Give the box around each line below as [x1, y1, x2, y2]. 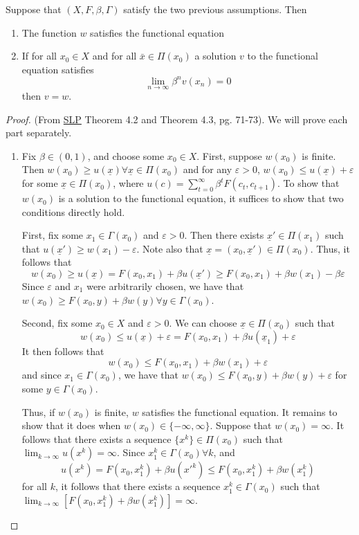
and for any [183, 162, 232, 176]
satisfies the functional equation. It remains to [142, 404, 338, 419]
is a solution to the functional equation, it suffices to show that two [58, 191, 344, 206]
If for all [21, 48, 57, 63]
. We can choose [169, 316, 237, 330]
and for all [92, 48, 137, 63]
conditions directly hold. [21, 204, 125, 219]
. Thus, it [310, 241, 350, 255]
